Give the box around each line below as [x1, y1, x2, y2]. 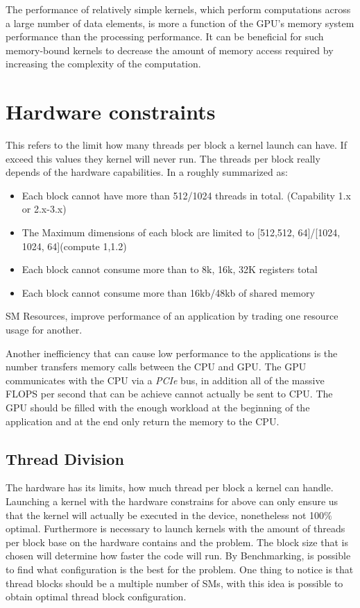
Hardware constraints [6, 97, 216, 126]
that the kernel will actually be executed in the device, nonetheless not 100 [6, 507, 325, 522]
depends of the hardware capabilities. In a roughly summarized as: [6, 165, 288, 179]
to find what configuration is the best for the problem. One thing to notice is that [6, 561, 354, 576]
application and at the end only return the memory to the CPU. [6, 413, 280, 428]
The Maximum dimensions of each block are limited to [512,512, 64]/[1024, [22, 225, 341, 240]
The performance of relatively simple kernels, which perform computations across [6, 2, 351, 16]
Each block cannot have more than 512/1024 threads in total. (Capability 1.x [22, 188, 351, 202]
